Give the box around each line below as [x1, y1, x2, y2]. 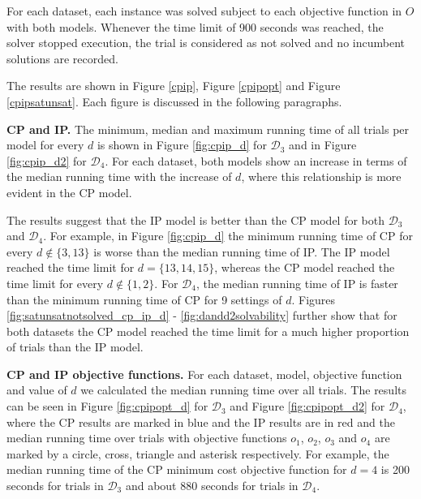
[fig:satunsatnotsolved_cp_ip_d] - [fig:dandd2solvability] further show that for [6, 307, 397, 324]
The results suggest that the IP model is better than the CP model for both [6, 211, 384, 228]
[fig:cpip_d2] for [6, 152, 87, 169]
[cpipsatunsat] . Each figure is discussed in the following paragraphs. [6, 92, 342, 110]
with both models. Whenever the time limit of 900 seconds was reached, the [6, 18, 384, 35]
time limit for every [6, 274, 104, 291]
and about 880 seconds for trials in [125, 477, 299, 494]
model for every [6, 136, 84, 153]
